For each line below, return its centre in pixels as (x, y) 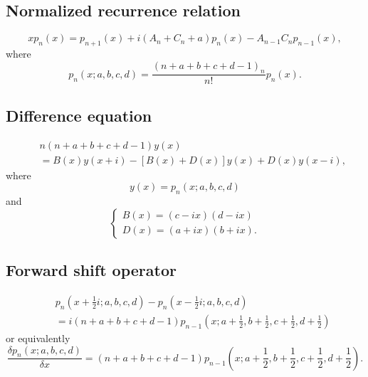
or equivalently (38, 338)
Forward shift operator (91, 270)
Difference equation (79, 115)
